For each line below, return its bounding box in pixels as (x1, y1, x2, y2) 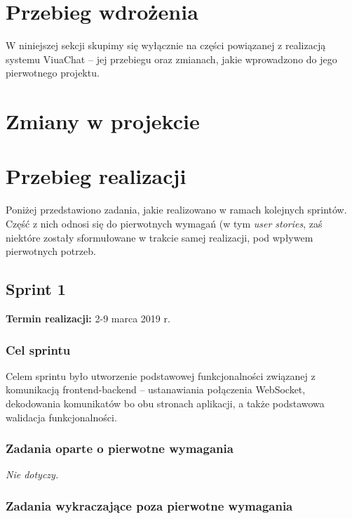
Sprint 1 (6, 278, 66, 300)
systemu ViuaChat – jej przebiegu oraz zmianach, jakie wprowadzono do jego (6, 51, 337, 66)
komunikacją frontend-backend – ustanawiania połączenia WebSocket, (6, 382, 306, 397)
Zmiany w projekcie (6, 107, 200, 136)
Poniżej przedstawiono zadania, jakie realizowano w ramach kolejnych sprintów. (6, 202, 347, 217)
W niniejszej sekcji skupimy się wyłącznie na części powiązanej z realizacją (6, 38, 326, 53)
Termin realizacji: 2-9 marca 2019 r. (6, 310, 170, 325)
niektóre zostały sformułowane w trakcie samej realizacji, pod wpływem (6, 230, 313, 244)
